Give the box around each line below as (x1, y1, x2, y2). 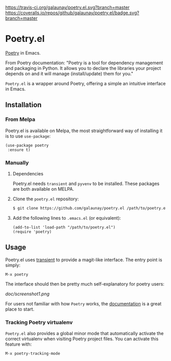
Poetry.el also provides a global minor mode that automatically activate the (5, 330, 164, 336)
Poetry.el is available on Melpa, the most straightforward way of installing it (5, 127, 163, 134)
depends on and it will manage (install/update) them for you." (5, 70, 133, 76)
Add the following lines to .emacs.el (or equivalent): (12, 215, 121, 221)
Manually (5, 159, 29, 166)
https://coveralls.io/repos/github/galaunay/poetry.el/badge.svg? (5, 10, 139, 16)
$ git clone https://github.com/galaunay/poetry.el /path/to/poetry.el (12, 205, 168, 211)
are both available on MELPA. (12, 186, 74, 192)
